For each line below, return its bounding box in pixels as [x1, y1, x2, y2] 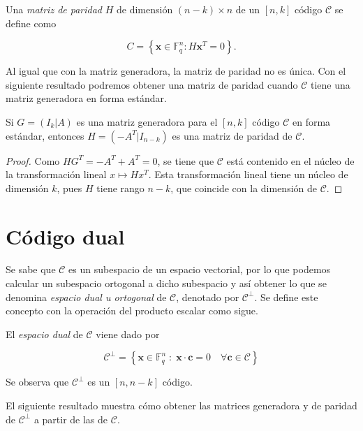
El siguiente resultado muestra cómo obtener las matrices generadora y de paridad [6, 398, 357, 413]
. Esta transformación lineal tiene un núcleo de [148, 167, 348, 182]
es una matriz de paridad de [172, 128, 292, 143]
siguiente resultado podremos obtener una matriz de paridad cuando [6, 77, 298, 92]
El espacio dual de [6, 326, 83, 341]
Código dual [6, 221, 125, 250]
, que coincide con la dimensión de [170, 180, 317, 195]
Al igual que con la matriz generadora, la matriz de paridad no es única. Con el [6, 64, 346, 78]
